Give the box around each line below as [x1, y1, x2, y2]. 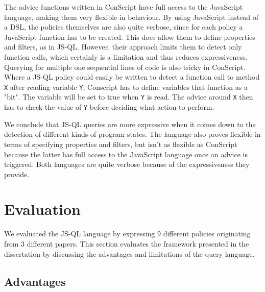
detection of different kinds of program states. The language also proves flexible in [4, 129, 261, 139]
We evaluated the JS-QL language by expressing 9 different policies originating [4, 228, 251, 239]
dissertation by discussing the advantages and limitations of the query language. [4, 248, 255, 259]
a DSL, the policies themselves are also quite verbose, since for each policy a [4, 21, 243, 32]
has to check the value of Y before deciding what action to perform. [4, 102, 214, 112]
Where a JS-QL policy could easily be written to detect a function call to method [4, 71, 260, 82]
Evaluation [4, 199, 81, 220]
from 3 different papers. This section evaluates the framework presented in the [4, 238, 249, 249]
